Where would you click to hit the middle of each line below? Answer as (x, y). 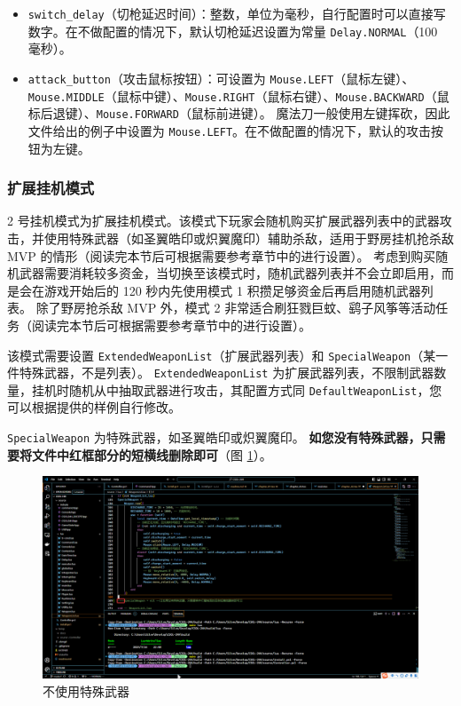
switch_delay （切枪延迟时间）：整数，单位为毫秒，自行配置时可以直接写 (237, 13)
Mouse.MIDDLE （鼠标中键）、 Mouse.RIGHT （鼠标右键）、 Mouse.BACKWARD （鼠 (238, 95)
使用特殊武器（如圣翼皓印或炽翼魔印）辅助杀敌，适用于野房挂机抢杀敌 (249, 238)
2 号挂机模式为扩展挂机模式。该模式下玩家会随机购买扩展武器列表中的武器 (223, 221)
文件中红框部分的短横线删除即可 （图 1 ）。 (152, 454)
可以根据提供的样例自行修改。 (94, 407)
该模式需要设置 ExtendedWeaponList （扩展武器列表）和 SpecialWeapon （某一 (228, 355)
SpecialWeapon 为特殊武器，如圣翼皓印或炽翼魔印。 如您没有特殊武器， (214, 437)
